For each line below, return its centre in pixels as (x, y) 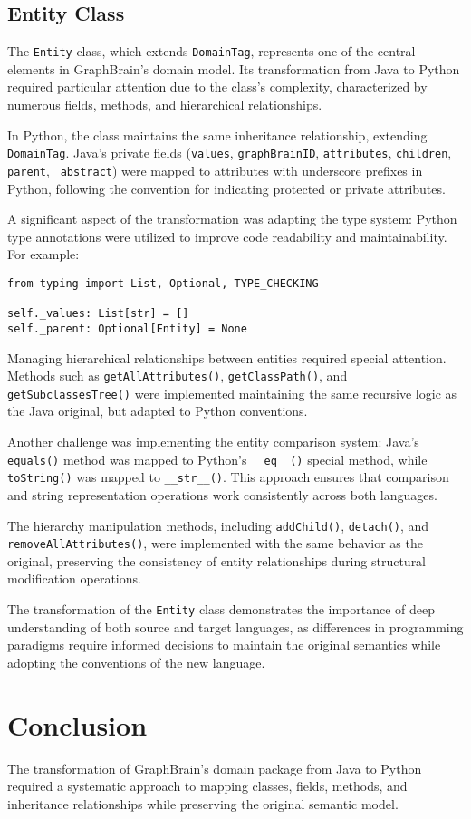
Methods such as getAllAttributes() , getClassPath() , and (178, 376)
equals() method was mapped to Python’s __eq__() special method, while (217, 459)
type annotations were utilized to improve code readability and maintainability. (227, 236)
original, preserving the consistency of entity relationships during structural (217, 560)
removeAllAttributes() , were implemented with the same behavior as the (215, 543)
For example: (43, 254)
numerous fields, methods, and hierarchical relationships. (165, 105)
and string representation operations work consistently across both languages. (222, 494)
